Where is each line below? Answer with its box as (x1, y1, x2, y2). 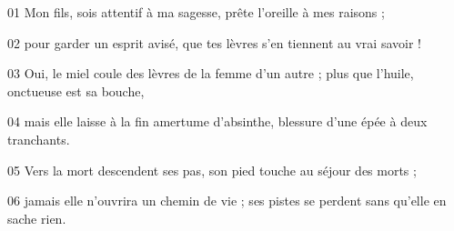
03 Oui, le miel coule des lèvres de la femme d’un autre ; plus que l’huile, (7, 64, 414, 83)
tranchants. (7, 129, 70, 148)
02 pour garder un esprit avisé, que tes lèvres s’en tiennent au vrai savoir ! (7, 33, 421, 52)
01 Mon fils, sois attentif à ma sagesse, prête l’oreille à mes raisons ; (7, 3, 385, 21)
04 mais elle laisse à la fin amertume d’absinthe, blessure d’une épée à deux (7, 112, 428, 131)
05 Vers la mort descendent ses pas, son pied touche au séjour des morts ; (7, 160, 417, 179)
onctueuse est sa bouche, (7, 81, 145, 100)
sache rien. (7, 208, 66, 227)
